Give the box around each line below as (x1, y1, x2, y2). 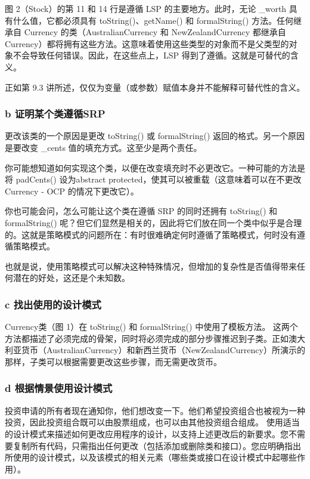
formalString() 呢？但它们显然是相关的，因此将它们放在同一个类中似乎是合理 (5, 216, 302, 228)
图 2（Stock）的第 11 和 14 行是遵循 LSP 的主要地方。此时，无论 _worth (5, 2, 287, 14)
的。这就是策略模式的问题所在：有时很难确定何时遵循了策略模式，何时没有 (5, 228, 297, 240)
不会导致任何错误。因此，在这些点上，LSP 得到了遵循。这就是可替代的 (13, 49, 290, 61)
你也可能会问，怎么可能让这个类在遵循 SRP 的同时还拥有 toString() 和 (5, 205, 278, 217)
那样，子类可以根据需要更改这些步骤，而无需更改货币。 (5, 355, 222, 367)
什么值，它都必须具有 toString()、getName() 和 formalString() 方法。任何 (13, 14, 293, 26)
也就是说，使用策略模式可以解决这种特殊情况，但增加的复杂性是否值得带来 (5, 259, 297, 272)
